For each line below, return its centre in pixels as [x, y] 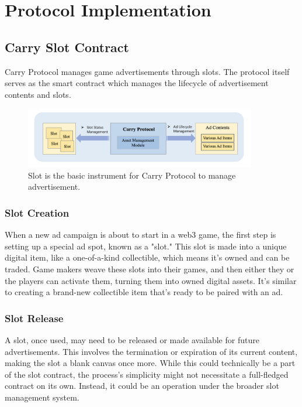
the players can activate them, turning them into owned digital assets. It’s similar [151, 280]
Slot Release [34, 318]
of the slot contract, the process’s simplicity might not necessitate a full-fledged [147, 374]
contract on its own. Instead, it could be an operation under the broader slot [142, 386]
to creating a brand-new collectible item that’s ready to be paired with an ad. [144, 292]
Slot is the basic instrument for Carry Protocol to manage [132, 175]
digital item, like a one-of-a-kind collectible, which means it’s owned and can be [147, 257]
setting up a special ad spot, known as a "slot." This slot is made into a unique [146, 246]
